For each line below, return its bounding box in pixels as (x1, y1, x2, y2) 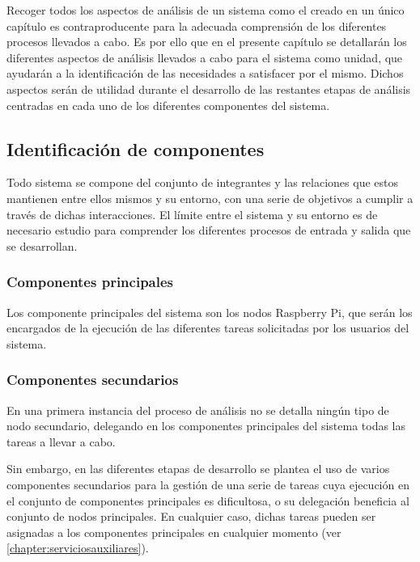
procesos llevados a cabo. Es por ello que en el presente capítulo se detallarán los (6, 33, 407, 50)
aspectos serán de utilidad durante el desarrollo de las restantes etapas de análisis (6, 80, 411, 97)
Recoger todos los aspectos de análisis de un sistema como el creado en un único (6, 2, 405, 18)
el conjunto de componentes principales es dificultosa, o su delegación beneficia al (6, 492, 409, 509)
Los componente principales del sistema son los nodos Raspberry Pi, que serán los (6, 303, 413, 320)
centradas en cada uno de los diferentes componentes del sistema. (6, 96, 330, 113)
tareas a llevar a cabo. (6, 433, 116, 450)
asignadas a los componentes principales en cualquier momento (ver (6, 523, 342, 540)
